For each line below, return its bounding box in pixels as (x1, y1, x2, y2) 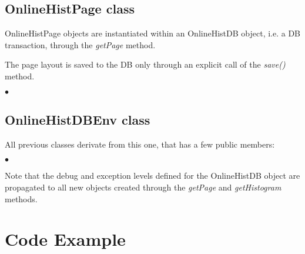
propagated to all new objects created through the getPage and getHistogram (5, 181, 281, 193)
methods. (5, 192, 38, 205)
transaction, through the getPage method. (5, 38, 156, 51)
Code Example (5, 227, 126, 251)
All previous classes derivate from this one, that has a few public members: (5, 138, 275, 150)
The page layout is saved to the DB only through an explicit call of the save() (5, 58, 286, 71)
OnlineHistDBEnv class (5, 110, 150, 128)
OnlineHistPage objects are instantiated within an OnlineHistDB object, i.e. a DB (5, 27, 301, 39)
